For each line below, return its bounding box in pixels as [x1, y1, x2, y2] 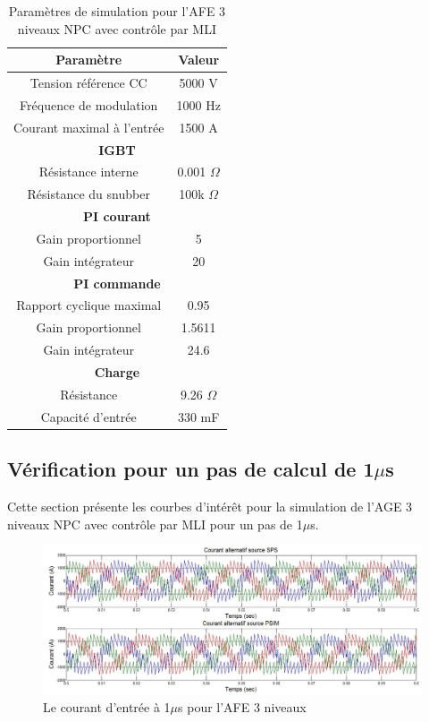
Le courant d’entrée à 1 [43, 697, 171, 716]
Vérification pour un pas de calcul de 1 [7, 455, 374, 483]
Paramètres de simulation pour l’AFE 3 [8, 2, 226, 20]
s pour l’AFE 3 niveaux [178, 697, 307, 716]
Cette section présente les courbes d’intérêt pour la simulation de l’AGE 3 [7, 496, 413, 515]
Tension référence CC [29, 73, 147, 92]
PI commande [73, 273, 161, 292]
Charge [94, 363, 140, 381]
